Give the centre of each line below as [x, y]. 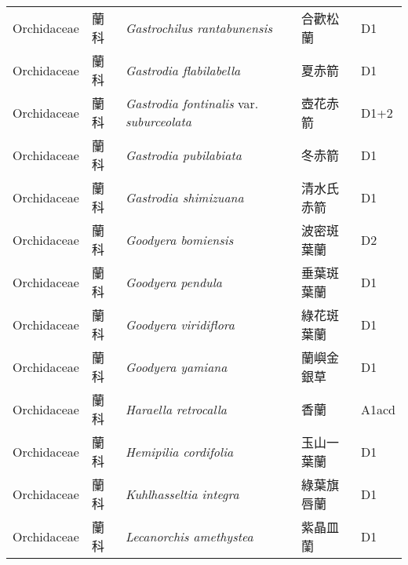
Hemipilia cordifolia [179, 451]
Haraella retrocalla [176, 409]
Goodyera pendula [173, 282]
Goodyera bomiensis [179, 239]
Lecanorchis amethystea [189, 536]
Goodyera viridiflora [180, 324]
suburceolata [158, 121]
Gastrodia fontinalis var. [192, 103]
